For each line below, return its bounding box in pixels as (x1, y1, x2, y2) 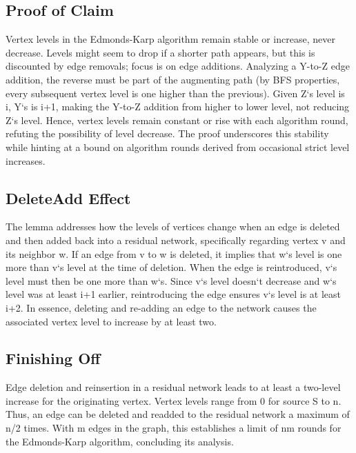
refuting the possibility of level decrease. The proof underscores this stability (6, 126, 329, 141)
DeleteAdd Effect (6, 187, 131, 208)
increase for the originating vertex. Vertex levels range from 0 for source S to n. (6, 393, 342, 407)
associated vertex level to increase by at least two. (6, 314, 217, 328)
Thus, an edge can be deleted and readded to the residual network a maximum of (6, 407, 350, 421)
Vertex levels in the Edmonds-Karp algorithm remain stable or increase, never (6, 32, 335, 46)
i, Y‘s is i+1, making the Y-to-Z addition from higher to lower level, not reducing (6, 99, 350, 114)
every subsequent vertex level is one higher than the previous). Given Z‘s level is (6, 85, 345, 100)
